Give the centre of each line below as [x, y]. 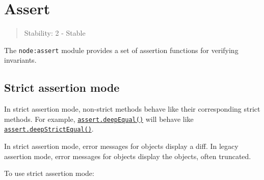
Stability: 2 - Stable [55, 33]
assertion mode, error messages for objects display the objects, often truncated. [128, 156]
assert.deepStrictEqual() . [49, 129]
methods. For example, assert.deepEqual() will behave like [99, 119]
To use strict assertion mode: [49, 173]
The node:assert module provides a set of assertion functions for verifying [121, 50]
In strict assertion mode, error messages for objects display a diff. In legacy [121, 146]
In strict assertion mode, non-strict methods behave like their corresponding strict [132, 109]
